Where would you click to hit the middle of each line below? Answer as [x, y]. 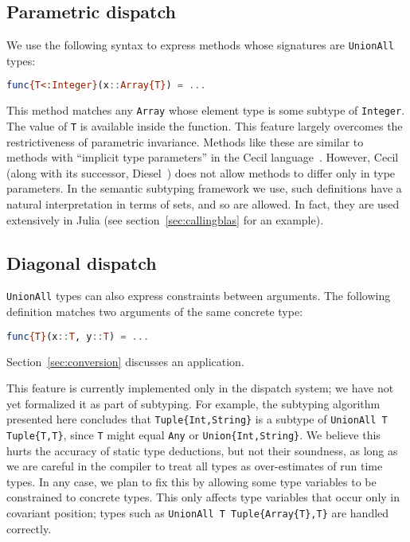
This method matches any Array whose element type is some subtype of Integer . [206, 110]
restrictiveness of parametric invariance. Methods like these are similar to [185, 141]
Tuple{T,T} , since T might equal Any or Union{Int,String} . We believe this [193, 434]
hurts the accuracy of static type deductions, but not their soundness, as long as [202, 450]
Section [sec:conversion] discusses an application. [125, 361]
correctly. [29, 528]
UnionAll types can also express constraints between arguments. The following [199, 296]
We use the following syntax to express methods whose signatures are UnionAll [200, 45]
